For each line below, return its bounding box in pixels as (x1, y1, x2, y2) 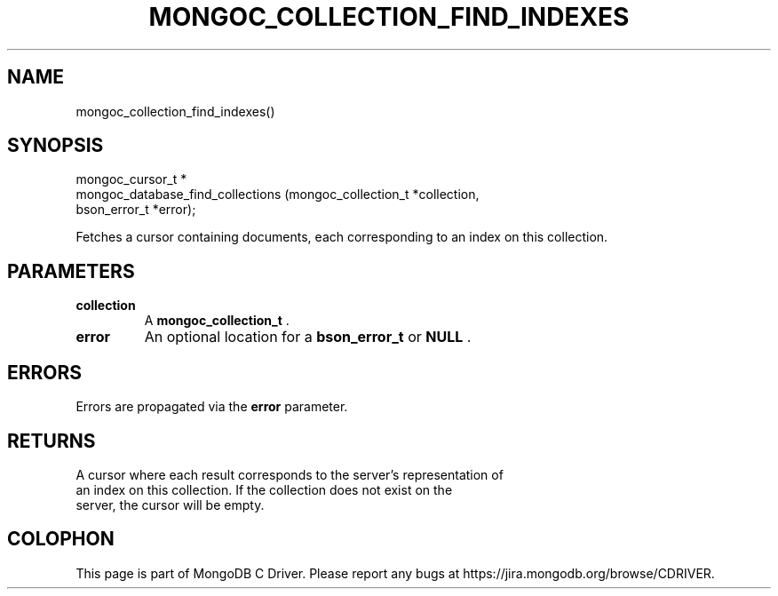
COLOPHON (7, 528, 115, 551)
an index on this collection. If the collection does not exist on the (75, 481, 453, 497)
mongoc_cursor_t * (75, 171, 187, 187)
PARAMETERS (7, 259, 135, 282)
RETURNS (7, 429, 96, 452)
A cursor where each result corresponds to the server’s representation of (75, 466, 504, 482)
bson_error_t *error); (75, 202, 196, 218)
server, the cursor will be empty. (75, 497, 265, 513)
